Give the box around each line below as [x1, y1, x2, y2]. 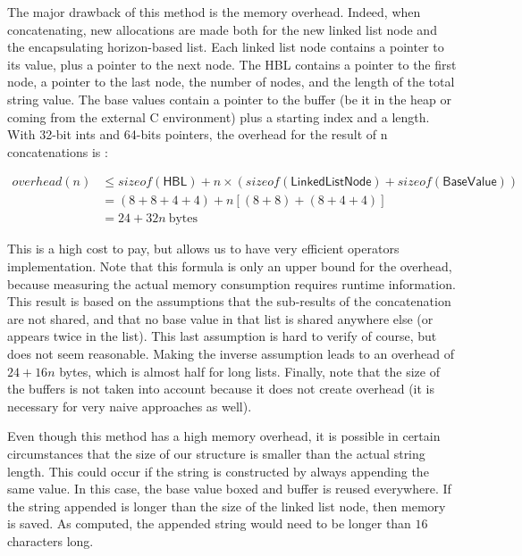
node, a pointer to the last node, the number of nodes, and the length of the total [7, 72, 455, 91]
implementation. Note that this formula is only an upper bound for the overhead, [7, 257, 452, 276]
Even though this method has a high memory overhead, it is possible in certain [7, 427, 441, 445]
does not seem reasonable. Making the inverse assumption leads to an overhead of [7, 344, 454, 362]
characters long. [7, 531, 94, 550]
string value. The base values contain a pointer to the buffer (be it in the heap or [7, 89, 451, 108]
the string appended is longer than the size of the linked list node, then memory [7, 496, 446, 515]
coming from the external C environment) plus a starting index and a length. [7, 107, 430, 126]
